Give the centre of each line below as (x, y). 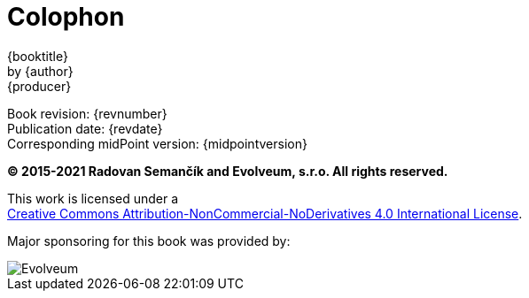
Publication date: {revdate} (85, 128)
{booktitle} (38, 56)
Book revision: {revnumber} (87, 113)
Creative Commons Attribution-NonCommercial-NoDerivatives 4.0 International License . (265, 213)
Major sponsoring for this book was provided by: (149, 241)
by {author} (40, 71)
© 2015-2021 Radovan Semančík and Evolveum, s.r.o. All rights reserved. (228, 171)
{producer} (39, 86)
